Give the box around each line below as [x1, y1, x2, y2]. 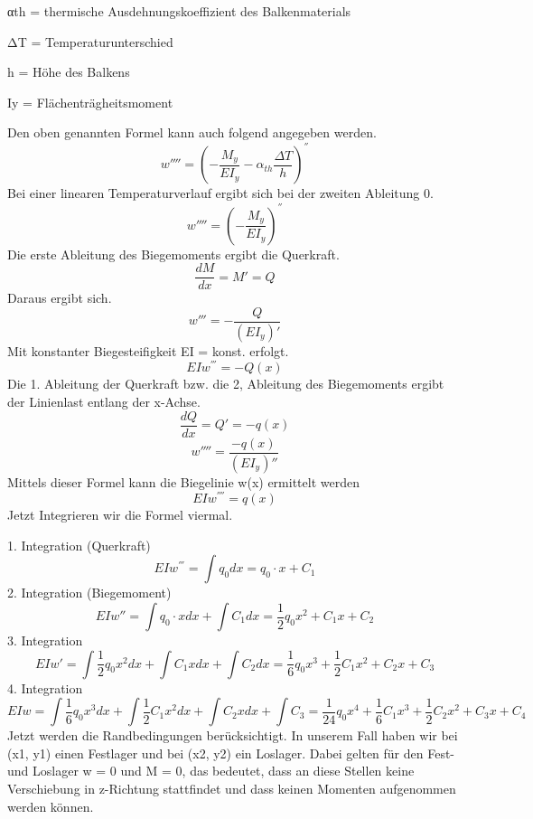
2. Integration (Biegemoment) [7, 583, 172, 602]
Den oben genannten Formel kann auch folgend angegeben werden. [7, 123, 377, 142]
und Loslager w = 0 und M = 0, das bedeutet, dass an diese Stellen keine [7, 761, 415, 780]
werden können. [7, 796, 94, 815]
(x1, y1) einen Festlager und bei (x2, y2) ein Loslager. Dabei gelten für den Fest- [7, 743, 455, 762]
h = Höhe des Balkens [7, 62, 130, 81]
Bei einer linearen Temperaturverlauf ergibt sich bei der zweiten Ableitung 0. [7, 184, 434, 202]
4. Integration [7, 678, 83, 697]
